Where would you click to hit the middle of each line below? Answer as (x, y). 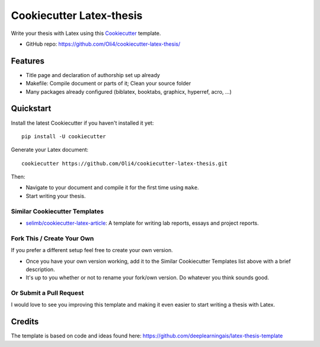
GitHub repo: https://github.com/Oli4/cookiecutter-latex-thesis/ (103, 44)
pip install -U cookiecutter (64, 136)
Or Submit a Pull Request (47, 293)
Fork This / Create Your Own (52, 238)
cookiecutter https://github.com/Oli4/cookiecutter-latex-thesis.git (125, 163)
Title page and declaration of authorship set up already (93, 75)
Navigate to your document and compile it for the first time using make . (112, 187)
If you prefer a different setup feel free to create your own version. (92, 250)
